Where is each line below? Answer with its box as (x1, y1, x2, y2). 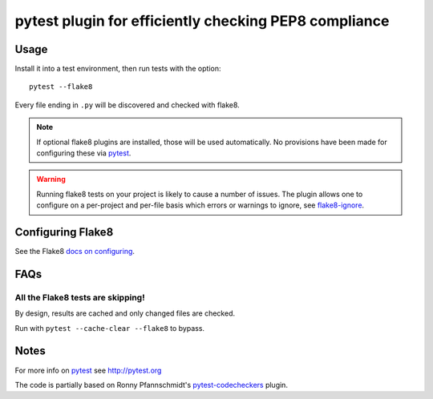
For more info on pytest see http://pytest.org (14, 365, 162, 375)
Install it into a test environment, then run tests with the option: (14, 64, 221, 74)
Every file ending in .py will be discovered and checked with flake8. (14, 100, 240, 110)
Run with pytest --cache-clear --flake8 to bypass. (14, 323, 204, 332)
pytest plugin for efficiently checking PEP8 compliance (14, 12, 390, 30)
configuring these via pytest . (36, 148, 132, 158)
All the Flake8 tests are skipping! (14, 292, 145, 303)
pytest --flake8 (29, 83, 93, 91)
